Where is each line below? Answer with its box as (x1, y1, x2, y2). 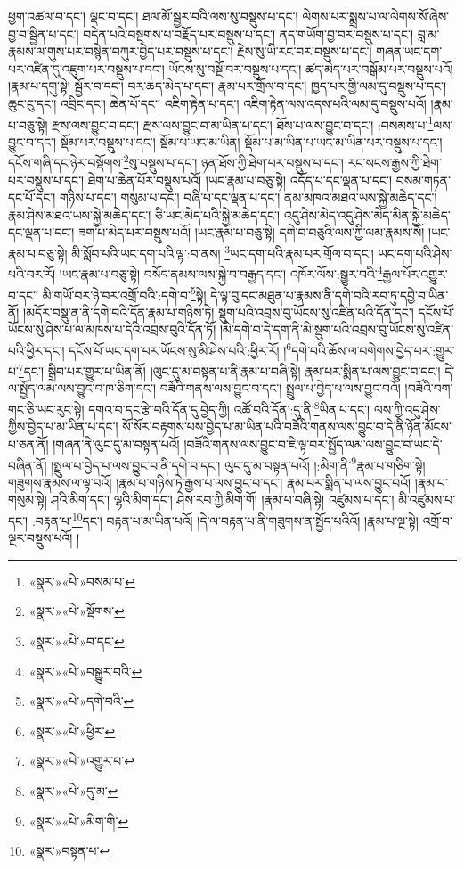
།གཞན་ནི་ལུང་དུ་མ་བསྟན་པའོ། (53, 434, 180, 453)
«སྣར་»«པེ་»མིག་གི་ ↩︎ (28, 811, 129, 830)
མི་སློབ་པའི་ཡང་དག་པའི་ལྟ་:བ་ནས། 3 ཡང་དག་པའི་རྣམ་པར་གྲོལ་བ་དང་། (71, 242, 374, 262)
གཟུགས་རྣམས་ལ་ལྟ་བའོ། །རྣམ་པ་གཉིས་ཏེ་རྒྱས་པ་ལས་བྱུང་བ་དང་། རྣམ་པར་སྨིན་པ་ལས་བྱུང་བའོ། (8, 472, 411, 491)
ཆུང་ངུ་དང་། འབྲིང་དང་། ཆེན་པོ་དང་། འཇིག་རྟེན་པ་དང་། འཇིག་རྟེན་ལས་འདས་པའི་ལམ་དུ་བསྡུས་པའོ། (8, 94, 427, 112)
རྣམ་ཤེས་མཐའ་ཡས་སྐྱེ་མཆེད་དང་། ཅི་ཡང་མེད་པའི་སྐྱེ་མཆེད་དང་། (8, 205, 281, 224)
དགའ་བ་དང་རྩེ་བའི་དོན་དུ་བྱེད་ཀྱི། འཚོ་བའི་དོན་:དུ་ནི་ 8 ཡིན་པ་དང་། (88, 398, 370, 418)
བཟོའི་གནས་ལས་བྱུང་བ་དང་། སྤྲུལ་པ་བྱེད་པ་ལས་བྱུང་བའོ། (159, 379, 401, 398)
